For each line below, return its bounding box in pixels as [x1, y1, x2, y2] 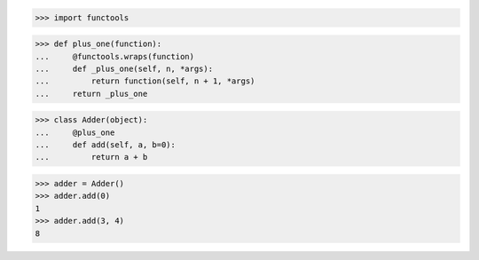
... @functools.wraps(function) [35, 51, 195, 61]
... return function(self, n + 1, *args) [35, 76, 255, 86]
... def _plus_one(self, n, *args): [35, 63, 213, 74]
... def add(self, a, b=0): [35, 140, 177, 150]
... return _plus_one [35, 89, 148, 98]
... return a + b [35, 152, 148, 162]
